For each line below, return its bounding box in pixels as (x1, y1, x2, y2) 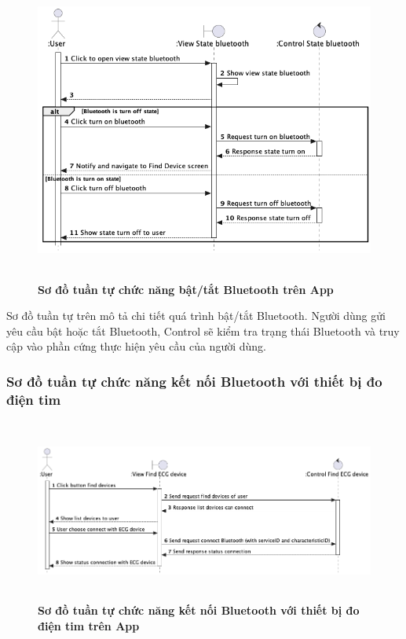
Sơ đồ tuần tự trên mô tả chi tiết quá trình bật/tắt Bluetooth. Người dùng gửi (6, 307, 386, 324)
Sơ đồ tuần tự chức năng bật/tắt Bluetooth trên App (38, 281, 334, 297)
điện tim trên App (38, 618, 140, 633)
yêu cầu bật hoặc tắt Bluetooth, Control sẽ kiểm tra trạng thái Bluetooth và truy (6, 322, 400, 339)
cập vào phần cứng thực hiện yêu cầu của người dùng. (6, 338, 266, 354)
